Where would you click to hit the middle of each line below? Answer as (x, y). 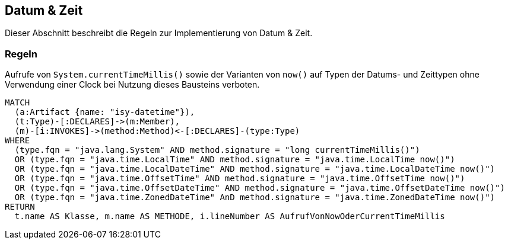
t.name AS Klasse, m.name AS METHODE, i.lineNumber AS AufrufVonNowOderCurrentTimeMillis (230, 216)
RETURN (20, 207)
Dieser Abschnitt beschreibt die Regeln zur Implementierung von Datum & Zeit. (159, 33)
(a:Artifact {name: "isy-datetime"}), (105, 112)
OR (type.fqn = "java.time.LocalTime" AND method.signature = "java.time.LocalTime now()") (235, 160)
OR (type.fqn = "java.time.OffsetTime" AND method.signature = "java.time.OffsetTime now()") (240, 179)
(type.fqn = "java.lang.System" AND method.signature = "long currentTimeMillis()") (217, 150)
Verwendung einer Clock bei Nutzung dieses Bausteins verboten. (132, 85)
